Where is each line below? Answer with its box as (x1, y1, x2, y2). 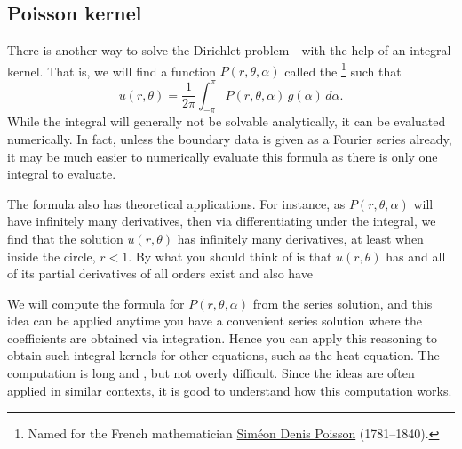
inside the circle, (7, 246, 96, 265)
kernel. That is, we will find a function (7, 61, 217, 80)
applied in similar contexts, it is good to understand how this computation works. (7, 381, 452, 399)
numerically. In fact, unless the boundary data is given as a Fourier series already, (7, 129, 452, 148)
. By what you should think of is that (128, 246, 332, 265)
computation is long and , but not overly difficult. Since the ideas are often (7, 364, 415, 382)
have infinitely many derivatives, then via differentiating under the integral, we (7, 212, 436, 230)
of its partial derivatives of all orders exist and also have (7, 264, 313, 283)
